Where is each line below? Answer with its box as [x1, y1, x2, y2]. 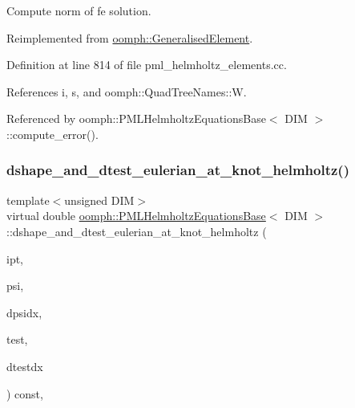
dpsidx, [6, 304, 42, 320]
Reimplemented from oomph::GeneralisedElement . [6, 29, 253, 46]
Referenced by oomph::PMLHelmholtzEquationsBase [6, 110, 266, 127]
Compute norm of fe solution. [6, 2, 151, 18]
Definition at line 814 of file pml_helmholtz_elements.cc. [6, 56, 287, 73]
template [6, 191, 50, 208]
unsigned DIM [64, 191, 135, 208]
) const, [6, 385, 43, 402]
